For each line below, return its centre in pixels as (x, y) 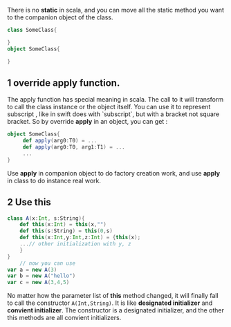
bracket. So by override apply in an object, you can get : (87, 122)
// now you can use (48, 263)
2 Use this (29, 202)
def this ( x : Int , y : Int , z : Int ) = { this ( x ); (80, 238)
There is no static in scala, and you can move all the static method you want (116, 10)
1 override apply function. (64, 83)
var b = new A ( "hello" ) (41, 276)
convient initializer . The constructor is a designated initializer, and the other (116, 310)
